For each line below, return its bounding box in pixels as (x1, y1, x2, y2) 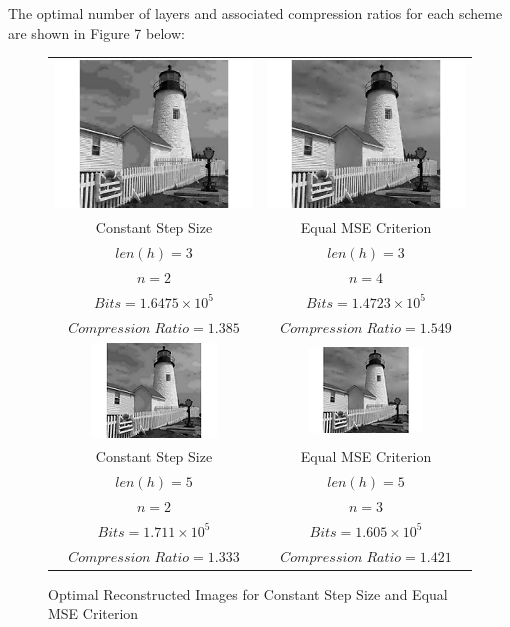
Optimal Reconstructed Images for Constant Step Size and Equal (48, 583, 448, 604)
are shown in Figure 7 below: (8, 22, 185, 43)
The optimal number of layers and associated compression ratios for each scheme (8, 3, 503, 23)
